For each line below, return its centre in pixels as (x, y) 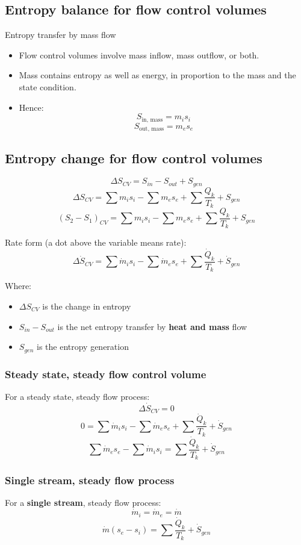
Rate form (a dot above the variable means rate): (96, 242)
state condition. (48, 86)
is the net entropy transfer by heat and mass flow (152, 326)
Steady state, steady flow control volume (106, 374)
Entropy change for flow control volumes (134, 158)
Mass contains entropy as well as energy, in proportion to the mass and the (157, 75)
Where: (18, 286)
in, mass (152, 120)
